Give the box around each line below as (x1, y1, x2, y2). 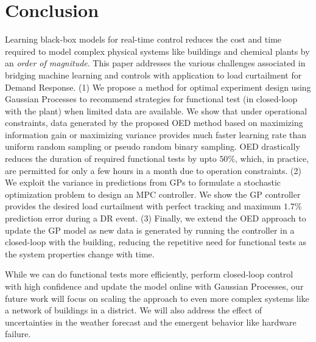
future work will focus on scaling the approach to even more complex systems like (5, 291, 309, 304)
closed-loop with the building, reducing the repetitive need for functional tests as (5, 236, 307, 248)
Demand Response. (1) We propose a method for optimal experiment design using (5, 80, 311, 93)
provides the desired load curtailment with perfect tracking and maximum (5, 200, 281, 212)
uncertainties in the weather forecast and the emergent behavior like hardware (5, 315, 297, 328)
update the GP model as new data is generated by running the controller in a (5, 223, 295, 236)
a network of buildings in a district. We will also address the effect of (5, 304, 262, 316)
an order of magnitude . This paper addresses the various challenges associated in (5, 57, 306, 69)
